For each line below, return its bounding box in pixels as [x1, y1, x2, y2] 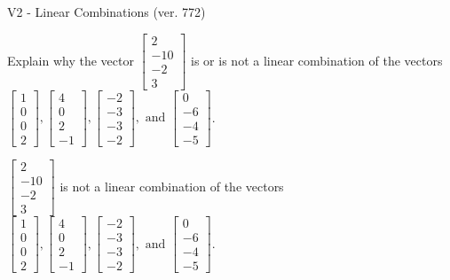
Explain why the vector [7, 51, 134, 69]
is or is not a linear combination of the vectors [191, 51, 443, 69]
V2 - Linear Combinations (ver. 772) [7, 3, 206, 20]
